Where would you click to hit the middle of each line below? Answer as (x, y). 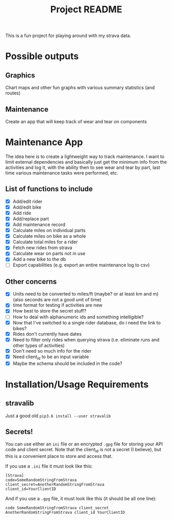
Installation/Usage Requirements (77, 384)
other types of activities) (39, 345)
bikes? (20, 328)
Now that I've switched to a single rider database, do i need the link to (87, 322)
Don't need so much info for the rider (52, 351)
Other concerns (31, 282)
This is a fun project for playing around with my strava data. (68, 36)
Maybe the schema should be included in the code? (67, 363)
